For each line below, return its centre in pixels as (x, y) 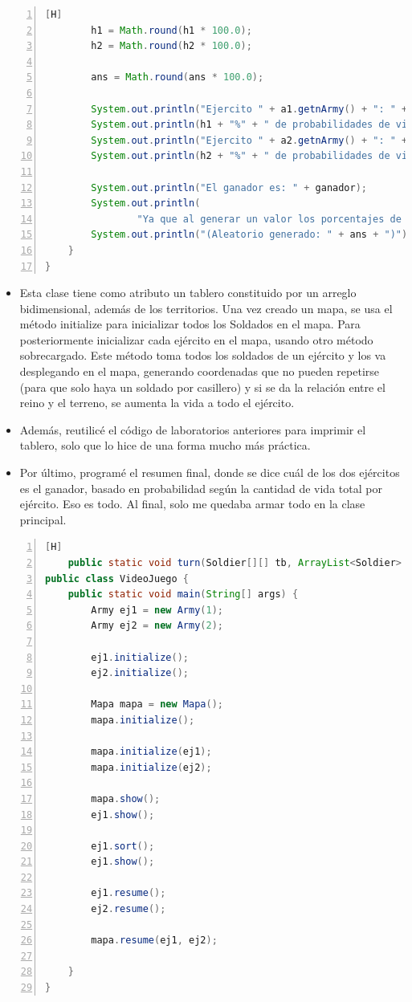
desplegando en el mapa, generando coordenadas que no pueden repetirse (200, 371)
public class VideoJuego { (117, 578)
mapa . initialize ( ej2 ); (151, 767)
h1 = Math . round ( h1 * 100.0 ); (171, 30)
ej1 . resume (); (128, 893)
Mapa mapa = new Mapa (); (157, 705)
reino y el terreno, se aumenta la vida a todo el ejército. (157, 403)
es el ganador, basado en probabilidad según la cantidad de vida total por (201, 488)
